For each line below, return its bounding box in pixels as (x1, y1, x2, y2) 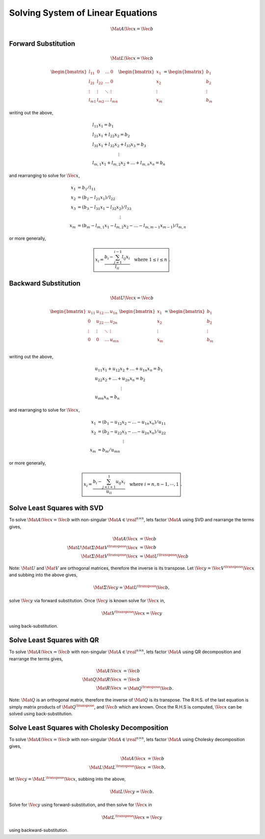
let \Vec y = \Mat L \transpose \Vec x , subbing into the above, (9, 775, 126, 782)
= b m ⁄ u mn (97, 447, 120, 454)
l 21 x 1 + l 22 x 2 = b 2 (92, 132, 130, 138)
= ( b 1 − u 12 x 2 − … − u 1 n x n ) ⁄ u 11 (97, 419, 166, 426)
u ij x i (115, 479, 126, 485)
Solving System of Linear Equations (9, 7, 158, 18)
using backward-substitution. (9, 827, 69, 833)
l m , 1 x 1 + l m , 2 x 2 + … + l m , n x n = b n (92, 160, 166, 167)
